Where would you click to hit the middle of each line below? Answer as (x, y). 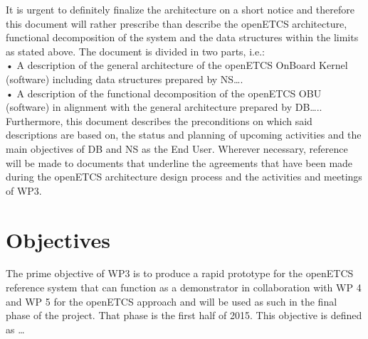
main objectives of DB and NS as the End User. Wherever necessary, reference (177, 148)
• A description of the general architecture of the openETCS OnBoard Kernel (177, 65)
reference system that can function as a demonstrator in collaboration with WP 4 (184, 287)
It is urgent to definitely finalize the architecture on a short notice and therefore (180, 9)
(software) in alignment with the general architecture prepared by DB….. (164, 107)
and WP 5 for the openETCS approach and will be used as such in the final (172, 301)
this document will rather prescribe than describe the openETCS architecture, (177, 23)
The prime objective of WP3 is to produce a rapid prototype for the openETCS (180, 273)
